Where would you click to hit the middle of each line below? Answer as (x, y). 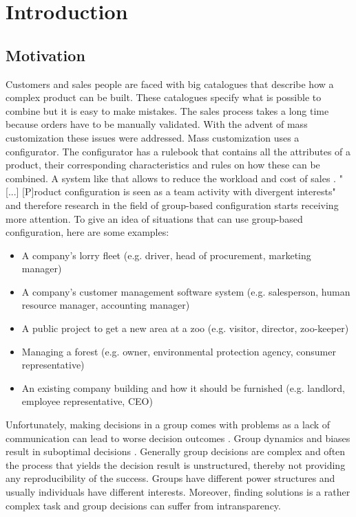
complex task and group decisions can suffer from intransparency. (143, 505)
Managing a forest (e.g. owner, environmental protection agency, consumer (179, 351)
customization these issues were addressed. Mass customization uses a (153, 137)
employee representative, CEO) (87, 401)
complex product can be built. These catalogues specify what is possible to (164, 97)
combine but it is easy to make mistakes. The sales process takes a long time (167, 110)
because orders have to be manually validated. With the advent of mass (157, 124)
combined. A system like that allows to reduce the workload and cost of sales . (171, 178)
